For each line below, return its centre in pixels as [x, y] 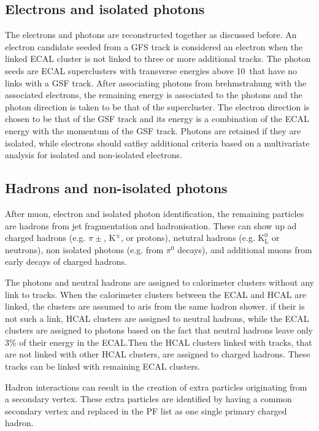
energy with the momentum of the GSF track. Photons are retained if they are [153, 130]
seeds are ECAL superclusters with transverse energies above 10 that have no [151, 70]
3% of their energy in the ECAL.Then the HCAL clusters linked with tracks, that [159, 342]
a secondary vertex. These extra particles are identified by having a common [148, 399]
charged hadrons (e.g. [45, 238]
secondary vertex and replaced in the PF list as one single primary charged [146, 410]
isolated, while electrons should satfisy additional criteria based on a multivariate [157, 143]
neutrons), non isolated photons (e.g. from [84, 249]
